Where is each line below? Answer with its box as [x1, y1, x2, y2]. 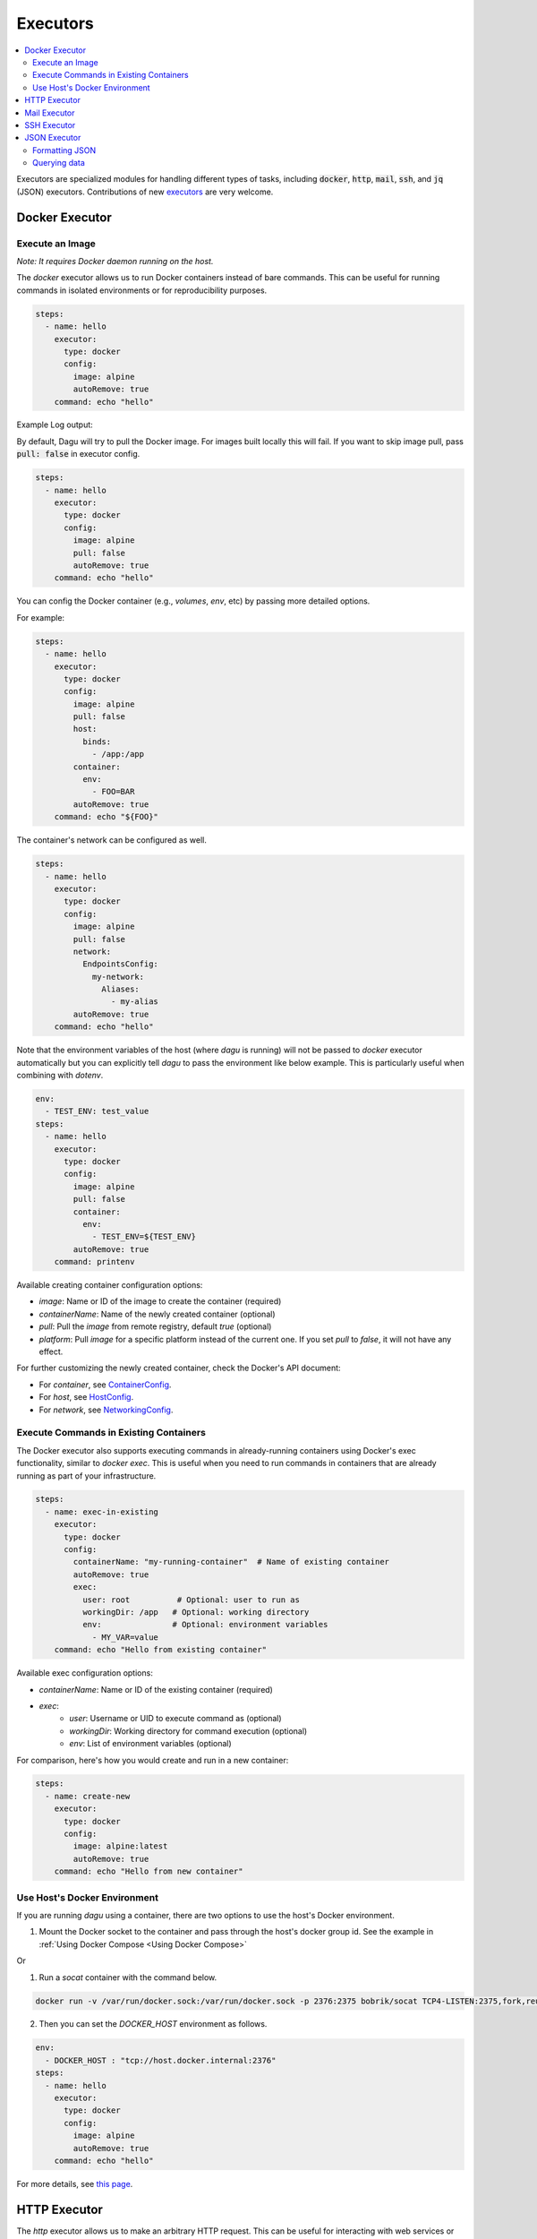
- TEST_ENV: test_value [45, 1106, 149, 1117]
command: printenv [54, 1257, 135, 1267]
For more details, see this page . [16, 2178, 133, 2189]
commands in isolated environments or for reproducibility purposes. [16, 285, 268, 296]
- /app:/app [91, 749, 145, 759]
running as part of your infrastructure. [16, 1470, 157, 1481]
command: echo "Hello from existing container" [54, 1644, 268, 1655]
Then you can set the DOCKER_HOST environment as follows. [38, 2019, 268, 2029]
